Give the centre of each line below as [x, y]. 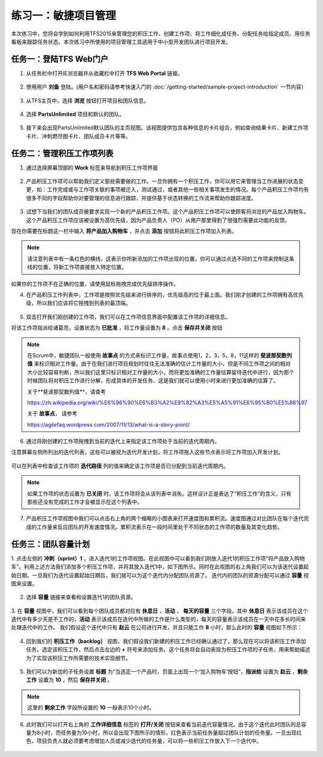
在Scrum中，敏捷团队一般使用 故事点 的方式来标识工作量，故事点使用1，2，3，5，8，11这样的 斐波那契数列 [160, 355]
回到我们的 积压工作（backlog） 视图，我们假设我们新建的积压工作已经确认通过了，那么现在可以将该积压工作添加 [166, 641]
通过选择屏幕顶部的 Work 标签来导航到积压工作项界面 [92, 167]
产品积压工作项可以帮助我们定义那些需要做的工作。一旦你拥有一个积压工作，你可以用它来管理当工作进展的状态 [162, 181]
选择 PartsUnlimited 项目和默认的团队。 [75, 114]
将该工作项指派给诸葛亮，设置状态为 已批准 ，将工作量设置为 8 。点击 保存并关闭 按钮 [117, 328]
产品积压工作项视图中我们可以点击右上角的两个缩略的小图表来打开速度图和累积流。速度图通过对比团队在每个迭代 [165, 518]
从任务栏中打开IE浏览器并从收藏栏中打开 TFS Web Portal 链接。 [105, 73]
